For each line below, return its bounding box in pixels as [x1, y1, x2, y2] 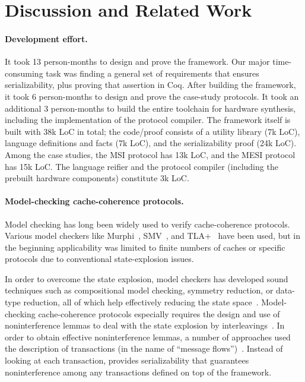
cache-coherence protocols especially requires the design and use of [38, 307, 280, 320]
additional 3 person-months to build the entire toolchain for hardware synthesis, [5, 102, 296, 114]
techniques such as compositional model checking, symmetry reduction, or [5, 284, 274, 296]
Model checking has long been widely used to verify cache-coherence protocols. [5, 217, 290, 230]
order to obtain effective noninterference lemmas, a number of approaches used [5, 330, 291, 343]
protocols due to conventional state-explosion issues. [5, 252, 194, 265]
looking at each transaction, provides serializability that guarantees [5, 354, 249, 367]
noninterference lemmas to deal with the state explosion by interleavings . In [5, 319, 285, 332]
